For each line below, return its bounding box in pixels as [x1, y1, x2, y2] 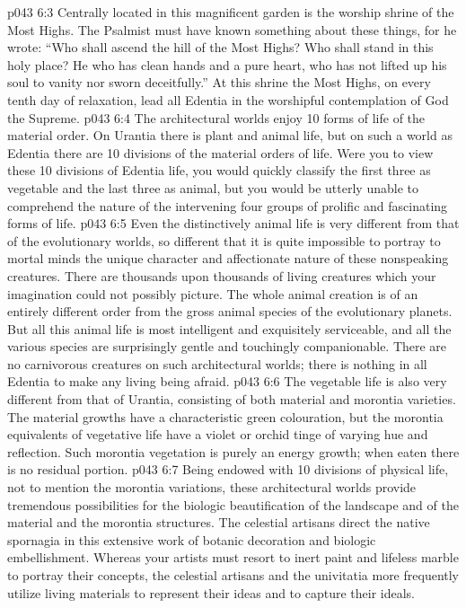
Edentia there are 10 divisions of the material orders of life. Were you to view [7, 143, 434, 162]
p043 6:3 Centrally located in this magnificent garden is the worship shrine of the [7, 3, 454, 21]
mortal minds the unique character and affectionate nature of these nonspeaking [7, 249, 449, 268]
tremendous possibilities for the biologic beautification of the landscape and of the [7, 495, 459, 514]
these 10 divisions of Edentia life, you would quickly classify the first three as [7, 161, 431, 180]
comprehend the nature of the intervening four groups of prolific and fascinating [7, 196, 448, 215]
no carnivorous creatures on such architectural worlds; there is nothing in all [7, 354, 427, 373]
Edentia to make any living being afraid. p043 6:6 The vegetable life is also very [7, 372, 447, 391]
